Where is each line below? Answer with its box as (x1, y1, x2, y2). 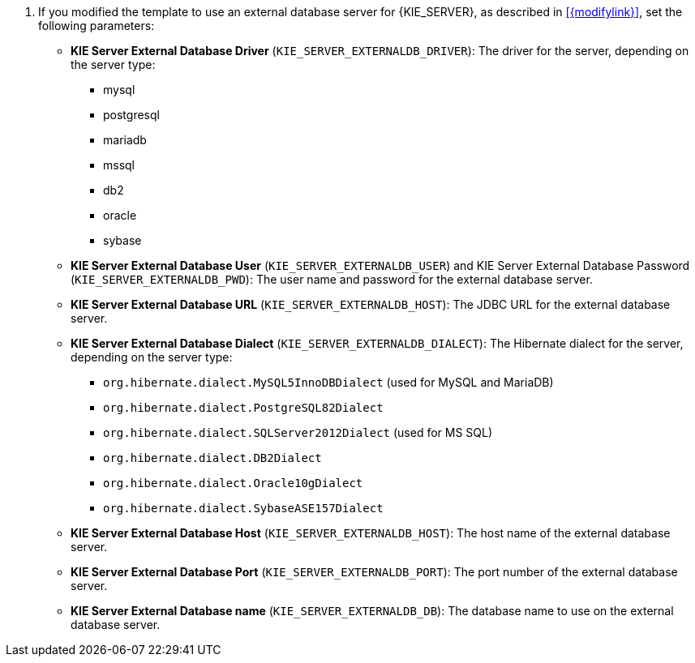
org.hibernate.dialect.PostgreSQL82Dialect (103, 401, 384, 414)
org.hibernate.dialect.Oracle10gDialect (103, 477, 363, 490)
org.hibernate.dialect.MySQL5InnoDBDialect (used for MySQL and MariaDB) (103, 375, 554, 389)
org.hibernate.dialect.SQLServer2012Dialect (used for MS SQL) (103, 426, 493, 439)
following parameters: (38, 19, 155, 32)
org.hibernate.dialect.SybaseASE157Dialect (103, 502, 384, 515)
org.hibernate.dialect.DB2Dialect (103, 451, 322, 464)
